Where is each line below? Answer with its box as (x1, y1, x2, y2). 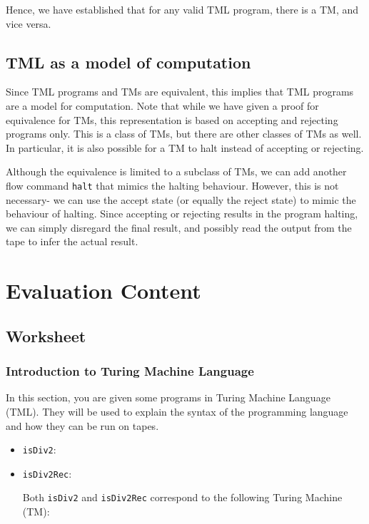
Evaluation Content (6, 276, 201, 305)
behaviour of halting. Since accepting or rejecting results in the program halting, (6, 206, 358, 221)
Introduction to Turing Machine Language (6, 362, 254, 380)
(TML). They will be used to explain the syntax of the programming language (6, 404, 348, 418)
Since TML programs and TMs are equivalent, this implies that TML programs (6, 84, 354, 99)
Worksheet (6, 324, 86, 346)
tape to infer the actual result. (6, 234, 138, 249)
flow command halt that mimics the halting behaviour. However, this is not (6, 178, 339, 192)
